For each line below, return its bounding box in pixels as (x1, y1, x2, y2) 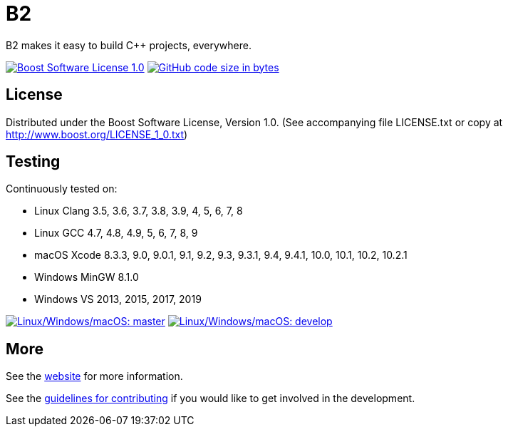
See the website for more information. (6, 370, 183, 383)
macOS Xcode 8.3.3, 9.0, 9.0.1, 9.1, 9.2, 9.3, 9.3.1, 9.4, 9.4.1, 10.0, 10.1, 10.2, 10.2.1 (34, 249, 408, 262)
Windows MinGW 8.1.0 (34, 271, 139, 284)
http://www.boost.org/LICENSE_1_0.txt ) (6, 128, 188, 140)
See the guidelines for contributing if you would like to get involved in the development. (6, 392, 415, 405)
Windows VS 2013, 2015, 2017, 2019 (34, 293, 202, 306)
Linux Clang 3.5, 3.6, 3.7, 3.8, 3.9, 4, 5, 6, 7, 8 (34, 205, 243, 217)
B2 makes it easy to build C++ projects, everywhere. (6, 38, 252, 51)
